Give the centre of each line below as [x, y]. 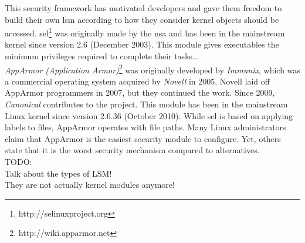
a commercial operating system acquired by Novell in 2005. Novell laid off [137, 81]
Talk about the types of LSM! [58, 173]
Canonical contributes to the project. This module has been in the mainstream [146, 104]
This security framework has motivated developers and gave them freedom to [143, 8]
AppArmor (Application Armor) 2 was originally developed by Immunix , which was [152, 69]
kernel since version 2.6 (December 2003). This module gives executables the [142, 44]
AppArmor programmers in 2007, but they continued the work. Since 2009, [140, 92]
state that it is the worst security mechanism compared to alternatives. [132, 150]
